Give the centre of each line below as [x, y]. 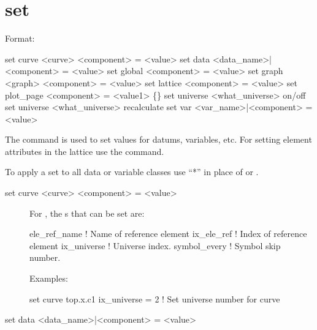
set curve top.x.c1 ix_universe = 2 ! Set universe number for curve [155, 298]
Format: [20, 38]
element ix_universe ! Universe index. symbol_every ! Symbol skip [155, 245]
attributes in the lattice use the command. [85, 151]
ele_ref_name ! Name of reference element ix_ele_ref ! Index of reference [168, 234]
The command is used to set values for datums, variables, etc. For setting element [158, 139]
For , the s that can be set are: [87, 213]
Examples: [49, 278]
